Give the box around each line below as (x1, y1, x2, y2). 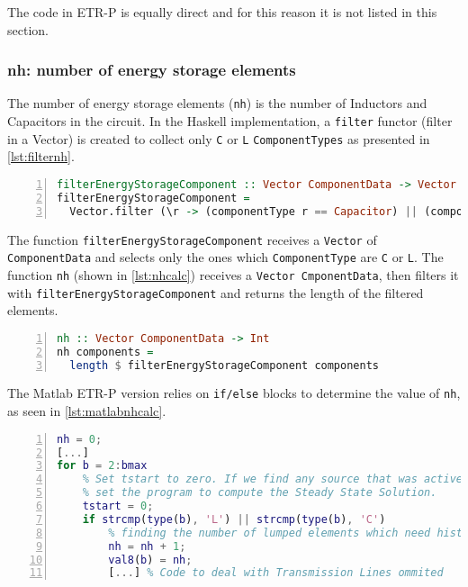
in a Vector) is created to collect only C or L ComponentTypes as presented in (7, 129, 430, 148)
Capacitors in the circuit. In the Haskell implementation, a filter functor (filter (7, 112, 453, 131)
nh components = (57, 345, 154, 358)
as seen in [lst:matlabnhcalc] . (7, 402, 166, 420)
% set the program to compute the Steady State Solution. (82, 486, 437, 500)
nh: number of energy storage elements (7, 59, 296, 81)
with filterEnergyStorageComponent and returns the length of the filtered (7, 283, 424, 302)
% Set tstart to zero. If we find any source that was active (82, 473, 463, 486)
